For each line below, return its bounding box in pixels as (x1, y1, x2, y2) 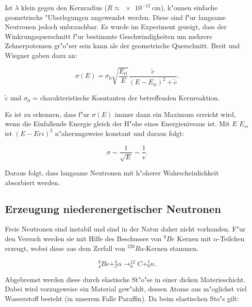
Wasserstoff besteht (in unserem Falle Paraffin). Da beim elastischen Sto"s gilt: (5, 293, 239, 303)
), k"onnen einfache (161, 2, 218, 12)
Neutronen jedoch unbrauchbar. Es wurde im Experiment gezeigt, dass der (5, 21, 227, 32)
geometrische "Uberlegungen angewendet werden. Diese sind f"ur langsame (5, 12, 226, 22)
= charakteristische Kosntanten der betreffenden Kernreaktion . (33, 93, 220, 103)
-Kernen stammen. (144, 243, 199, 253)
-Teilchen (218, 233, 245, 243)
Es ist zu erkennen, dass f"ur (5, 109, 90, 119)
